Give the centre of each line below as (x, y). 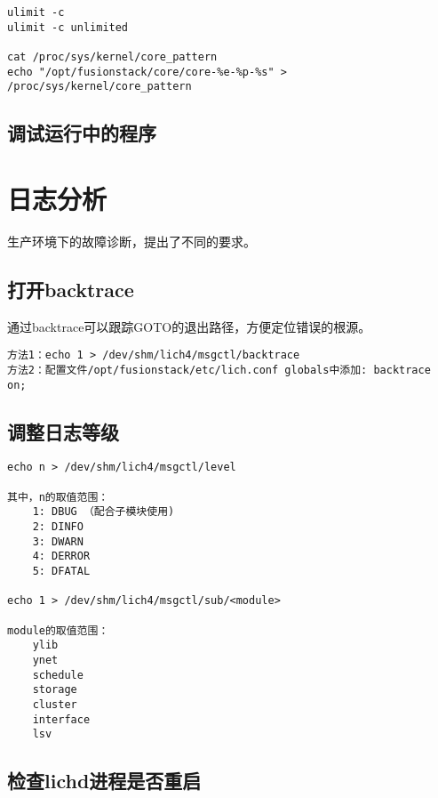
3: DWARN (58, 541)
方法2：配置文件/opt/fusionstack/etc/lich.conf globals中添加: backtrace (219, 370)
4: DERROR (61, 556)
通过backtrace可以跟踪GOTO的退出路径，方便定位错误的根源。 (189, 326)
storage (55, 690)
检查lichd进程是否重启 (104, 781)
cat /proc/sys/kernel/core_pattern (112, 56)
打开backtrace (71, 289)
